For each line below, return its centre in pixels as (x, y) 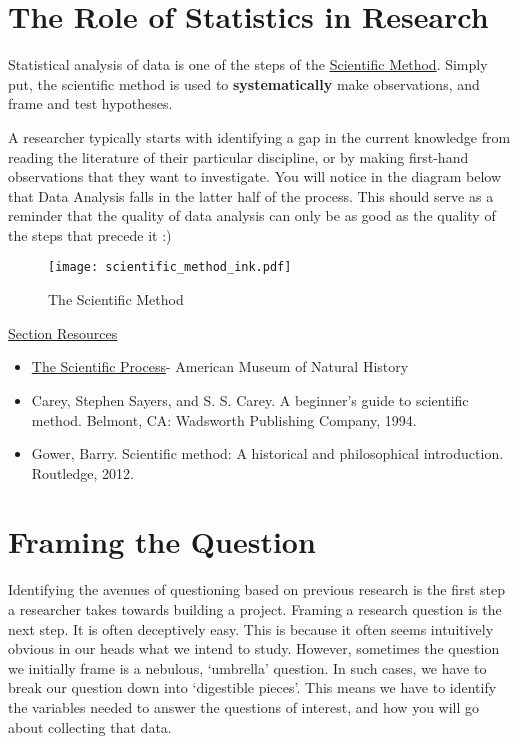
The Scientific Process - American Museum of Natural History (220, 366)
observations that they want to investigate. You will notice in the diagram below (255, 176)
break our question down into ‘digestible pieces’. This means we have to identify (252, 687)
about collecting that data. (90, 726)
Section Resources (63, 332)
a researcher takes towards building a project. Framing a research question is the (255, 609)
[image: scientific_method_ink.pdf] (170, 267)
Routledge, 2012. (82, 472)
